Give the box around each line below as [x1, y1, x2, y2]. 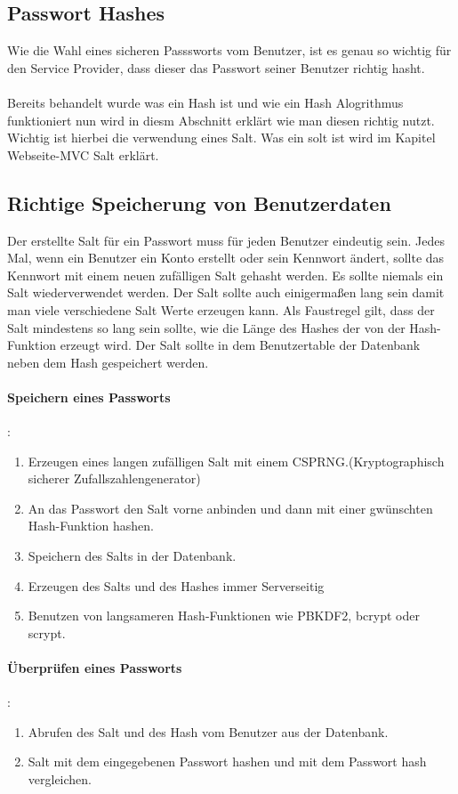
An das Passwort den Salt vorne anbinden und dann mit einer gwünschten [28, 498, 433, 517]
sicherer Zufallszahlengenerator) [28, 469, 201, 488]
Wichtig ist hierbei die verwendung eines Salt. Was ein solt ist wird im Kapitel [7, 128, 436, 147]
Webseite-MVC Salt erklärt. [7, 145, 159, 164]
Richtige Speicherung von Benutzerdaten [7, 189, 391, 216]
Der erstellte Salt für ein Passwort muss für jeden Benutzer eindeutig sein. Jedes [7, 231, 445, 249]
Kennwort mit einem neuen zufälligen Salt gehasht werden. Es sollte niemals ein [7, 265, 444, 284]
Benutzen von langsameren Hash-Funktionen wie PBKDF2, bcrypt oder [28, 606, 420, 625]
